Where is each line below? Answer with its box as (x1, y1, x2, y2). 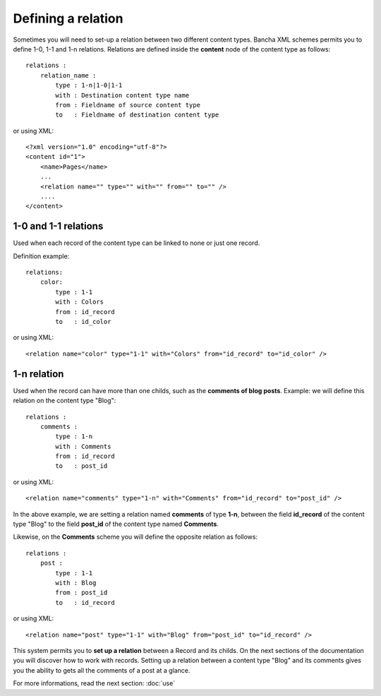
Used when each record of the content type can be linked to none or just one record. (13, 239, 260, 247)
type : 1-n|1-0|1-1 (55, 81, 123, 90)
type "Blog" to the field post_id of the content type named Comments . (13, 520, 219, 529)
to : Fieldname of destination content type (55, 111, 219, 119)
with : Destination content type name (55, 91, 190, 99)
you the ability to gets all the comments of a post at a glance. (13, 666, 190, 674)
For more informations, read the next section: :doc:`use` (13, 679, 176, 688)
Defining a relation (13, 11, 123, 26)
